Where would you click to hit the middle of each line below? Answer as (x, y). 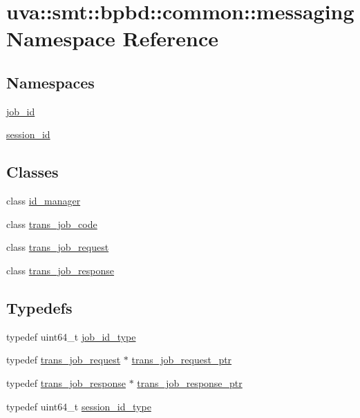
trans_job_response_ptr (190, 382)
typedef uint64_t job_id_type (71, 336)
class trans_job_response (60, 270)
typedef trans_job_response (66, 382)
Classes (32, 172)
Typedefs (39, 307)
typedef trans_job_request (64, 360)
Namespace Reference (112, 38)
